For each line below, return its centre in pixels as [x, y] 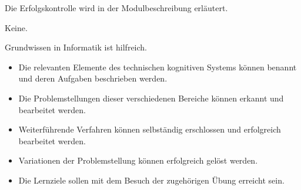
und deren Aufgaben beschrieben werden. [93, 78]
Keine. [16, 27]
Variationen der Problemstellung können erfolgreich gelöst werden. [138, 160]
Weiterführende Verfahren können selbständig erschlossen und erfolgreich [150, 129]
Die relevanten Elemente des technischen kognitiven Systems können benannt [158, 67]
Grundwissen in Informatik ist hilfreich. [76, 47]
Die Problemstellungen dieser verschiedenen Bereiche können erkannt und [151, 98]
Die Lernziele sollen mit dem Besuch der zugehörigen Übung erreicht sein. [151, 180]
